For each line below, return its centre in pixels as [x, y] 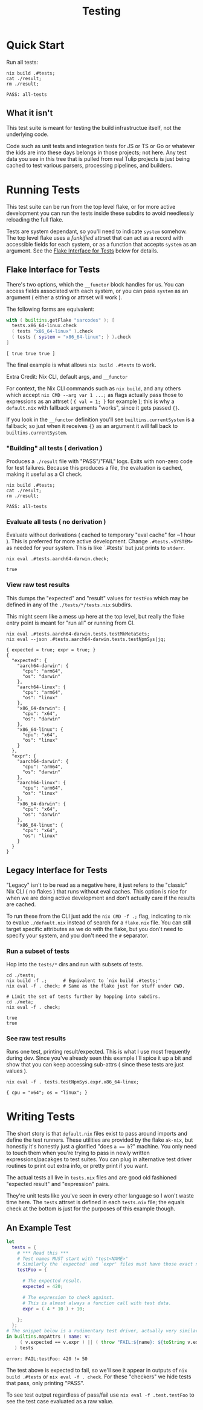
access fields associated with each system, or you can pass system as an [97, 291]
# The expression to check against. [68, 1297]
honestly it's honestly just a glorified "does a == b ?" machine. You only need [101, 1147]
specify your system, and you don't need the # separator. [77, 935]
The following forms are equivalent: [50, 309]
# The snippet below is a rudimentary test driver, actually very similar [102, 1331]
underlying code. [27, 134]
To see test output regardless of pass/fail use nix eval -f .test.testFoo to [100, 1395]
